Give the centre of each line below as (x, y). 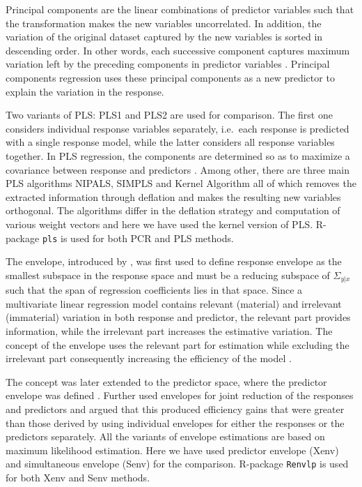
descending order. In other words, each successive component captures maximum (178, 50)
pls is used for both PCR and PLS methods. (138, 238)
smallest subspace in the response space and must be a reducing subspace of (168, 275)
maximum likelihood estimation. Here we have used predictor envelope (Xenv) (172, 450)
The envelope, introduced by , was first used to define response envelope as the (174, 261)
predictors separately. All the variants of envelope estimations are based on (165, 436)
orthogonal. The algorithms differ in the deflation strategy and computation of (173, 210)
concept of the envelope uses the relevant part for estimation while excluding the (178, 344)
